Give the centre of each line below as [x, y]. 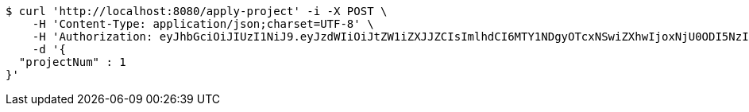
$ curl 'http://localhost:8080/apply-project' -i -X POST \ [197, 11]
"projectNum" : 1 [72, 62]
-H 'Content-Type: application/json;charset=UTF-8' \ [203, 24]
